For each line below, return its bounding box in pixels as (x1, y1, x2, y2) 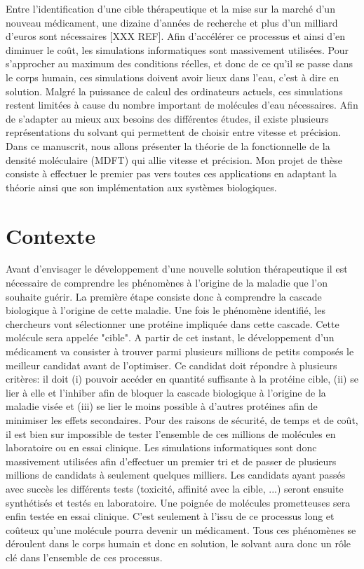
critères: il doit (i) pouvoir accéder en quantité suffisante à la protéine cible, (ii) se (6, 371, 358, 386)
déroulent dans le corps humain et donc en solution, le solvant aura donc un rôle (6, 536, 351, 551)
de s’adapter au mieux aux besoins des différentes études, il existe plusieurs (6, 111, 329, 125)
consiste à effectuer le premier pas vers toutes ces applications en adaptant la (6, 166, 337, 181)
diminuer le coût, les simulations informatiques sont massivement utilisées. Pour (6, 42, 349, 57)
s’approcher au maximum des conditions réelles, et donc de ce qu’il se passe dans (6, 56, 353, 71)
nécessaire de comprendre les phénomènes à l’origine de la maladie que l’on (6, 275, 328, 290)
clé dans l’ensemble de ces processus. (6, 549, 163, 564)
